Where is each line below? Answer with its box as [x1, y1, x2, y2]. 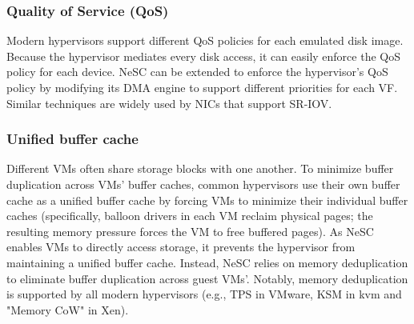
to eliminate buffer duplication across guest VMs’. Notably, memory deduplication [6, 270, 408, 286]
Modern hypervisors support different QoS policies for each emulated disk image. [6, 32, 404, 49]
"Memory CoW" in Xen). [6, 301, 129, 318]
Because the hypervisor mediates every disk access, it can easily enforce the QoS [6, 47, 400, 64]
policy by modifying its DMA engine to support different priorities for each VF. [6, 79, 398, 95]
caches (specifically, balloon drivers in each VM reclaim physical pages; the [6, 207, 373, 224]
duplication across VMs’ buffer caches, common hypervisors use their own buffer [6, 176, 400, 192]
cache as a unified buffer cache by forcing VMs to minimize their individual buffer [6, 191, 408, 208]
